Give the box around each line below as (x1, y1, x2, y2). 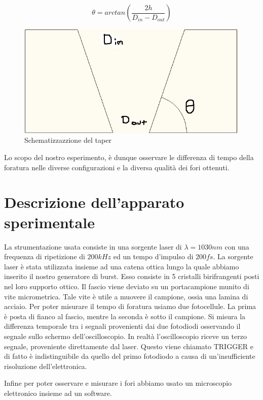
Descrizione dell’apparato (4, 192, 184, 212)
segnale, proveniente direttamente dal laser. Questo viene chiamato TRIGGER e (4, 341, 253, 351)
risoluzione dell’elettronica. (4, 360, 87, 371)
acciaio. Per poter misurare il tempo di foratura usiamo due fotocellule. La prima (4, 301, 256, 312)
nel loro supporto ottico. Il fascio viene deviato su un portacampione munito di (4, 281, 249, 291)
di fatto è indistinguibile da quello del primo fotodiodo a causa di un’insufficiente (4, 351, 255, 361)
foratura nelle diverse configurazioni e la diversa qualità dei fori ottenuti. (4, 162, 230, 172)
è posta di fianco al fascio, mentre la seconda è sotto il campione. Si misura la (4, 311, 246, 321)
